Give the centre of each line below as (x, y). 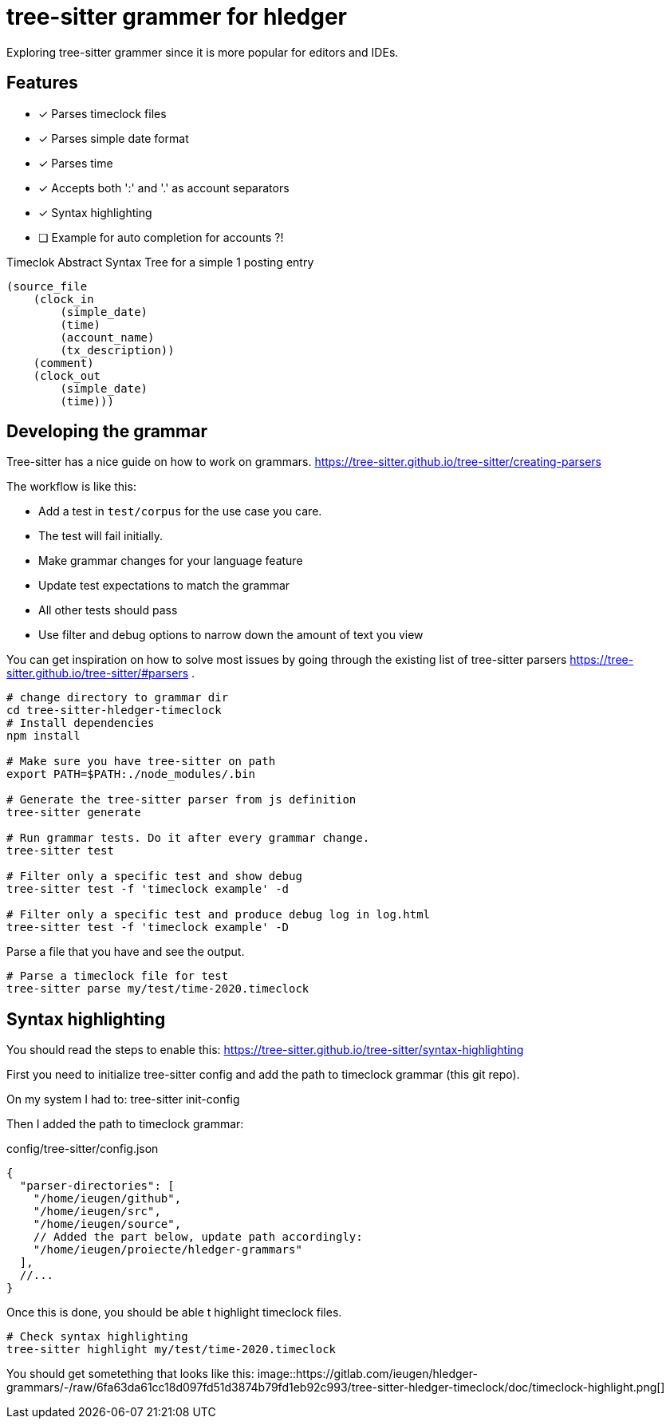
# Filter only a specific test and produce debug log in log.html (219, 915)
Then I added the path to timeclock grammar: (125, 1124)
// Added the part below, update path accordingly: (198, 1237)
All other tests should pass (108, 610)
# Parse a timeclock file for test (118, 976)
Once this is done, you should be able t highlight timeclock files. (174, 1312)
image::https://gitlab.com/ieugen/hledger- (367, 1374)
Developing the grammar (107, 432)
